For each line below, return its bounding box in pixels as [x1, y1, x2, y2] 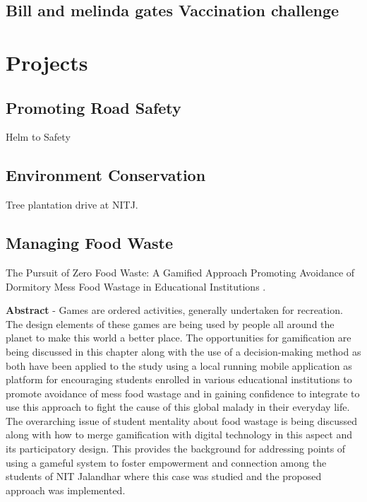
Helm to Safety [6, 129, 71, 144]
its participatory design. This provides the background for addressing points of [6, 441, 346, 456]
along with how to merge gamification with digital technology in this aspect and [6, 427, 352, 442]
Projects [6, 47, 88, 76]
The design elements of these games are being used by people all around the [6, 316, 335, 331]
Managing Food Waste [6, 232, 173, 254]
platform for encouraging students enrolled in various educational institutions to [6, 372, 352, 387]
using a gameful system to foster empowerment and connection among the [6, 455, 327, 469]
